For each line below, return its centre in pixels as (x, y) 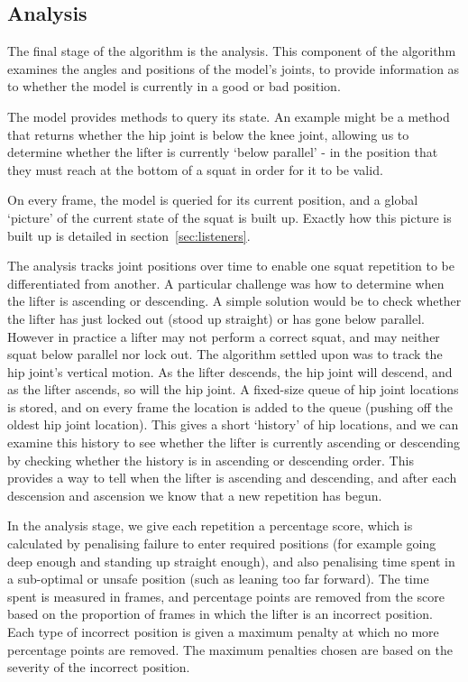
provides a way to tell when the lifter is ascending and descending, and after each (232, 478)
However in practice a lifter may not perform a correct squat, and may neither (224, 336)
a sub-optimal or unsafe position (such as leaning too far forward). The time (218, 579)
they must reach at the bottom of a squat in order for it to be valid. (195, 169)
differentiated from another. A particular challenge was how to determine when (226, 283)
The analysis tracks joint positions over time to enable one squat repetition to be (231, 266)
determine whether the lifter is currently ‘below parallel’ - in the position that (223, 152)
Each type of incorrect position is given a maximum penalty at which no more (223, 632)
